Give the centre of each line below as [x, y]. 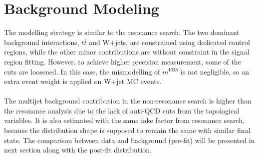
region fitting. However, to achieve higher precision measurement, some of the [123, 61]
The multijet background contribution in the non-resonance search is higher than [128, 101]
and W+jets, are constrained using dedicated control [169, 42]
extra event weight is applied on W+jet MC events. [83, 81]
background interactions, [42, 42]
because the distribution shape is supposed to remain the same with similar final [127, 130]
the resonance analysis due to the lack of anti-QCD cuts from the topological [122, 110]
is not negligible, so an [215, 71]
